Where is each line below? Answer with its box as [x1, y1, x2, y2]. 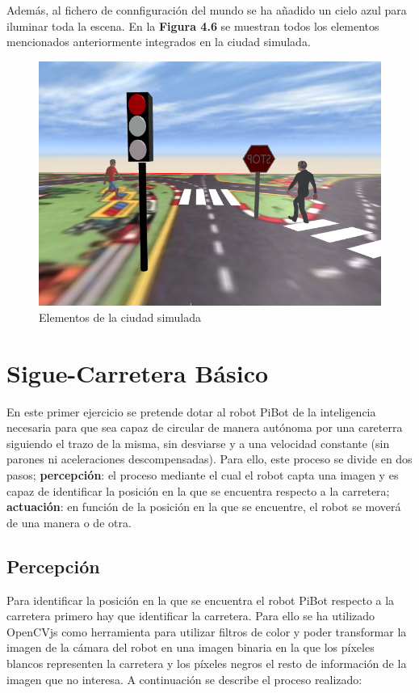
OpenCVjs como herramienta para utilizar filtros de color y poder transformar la [6, 623, 407, 640]
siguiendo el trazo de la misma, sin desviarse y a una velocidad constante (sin [6, 434, 390, 451]
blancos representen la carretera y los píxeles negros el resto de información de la [6, 655, 407, 672]
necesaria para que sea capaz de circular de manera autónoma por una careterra [6, 419, 403, 436]
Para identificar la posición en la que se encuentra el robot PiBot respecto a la [6, 591, 395, 608]
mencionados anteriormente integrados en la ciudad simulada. [6, 33, 311, 50]
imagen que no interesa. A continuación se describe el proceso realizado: [6, 670, 362, 687]
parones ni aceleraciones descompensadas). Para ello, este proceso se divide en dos [6, 450, 413, 467]
